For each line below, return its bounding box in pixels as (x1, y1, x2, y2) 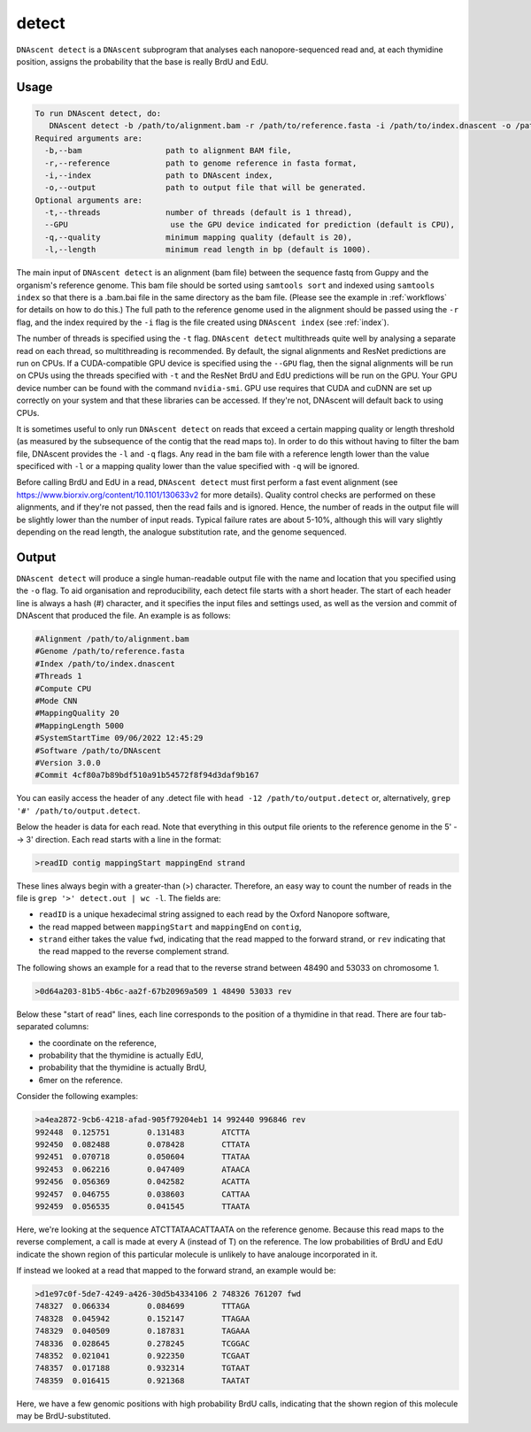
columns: (55, 1021, 89, 1032)
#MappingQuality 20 (35, 708, 119, 719)
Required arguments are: (35, 133, 143, 143)
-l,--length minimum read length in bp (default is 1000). (44, 244, 372, 255)
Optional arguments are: (35, 195, 143, 205)
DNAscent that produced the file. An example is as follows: (16, 611, 231, 621)
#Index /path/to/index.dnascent (35, 658, 176, 668)
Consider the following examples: (16, 1091, 139, 1102)
